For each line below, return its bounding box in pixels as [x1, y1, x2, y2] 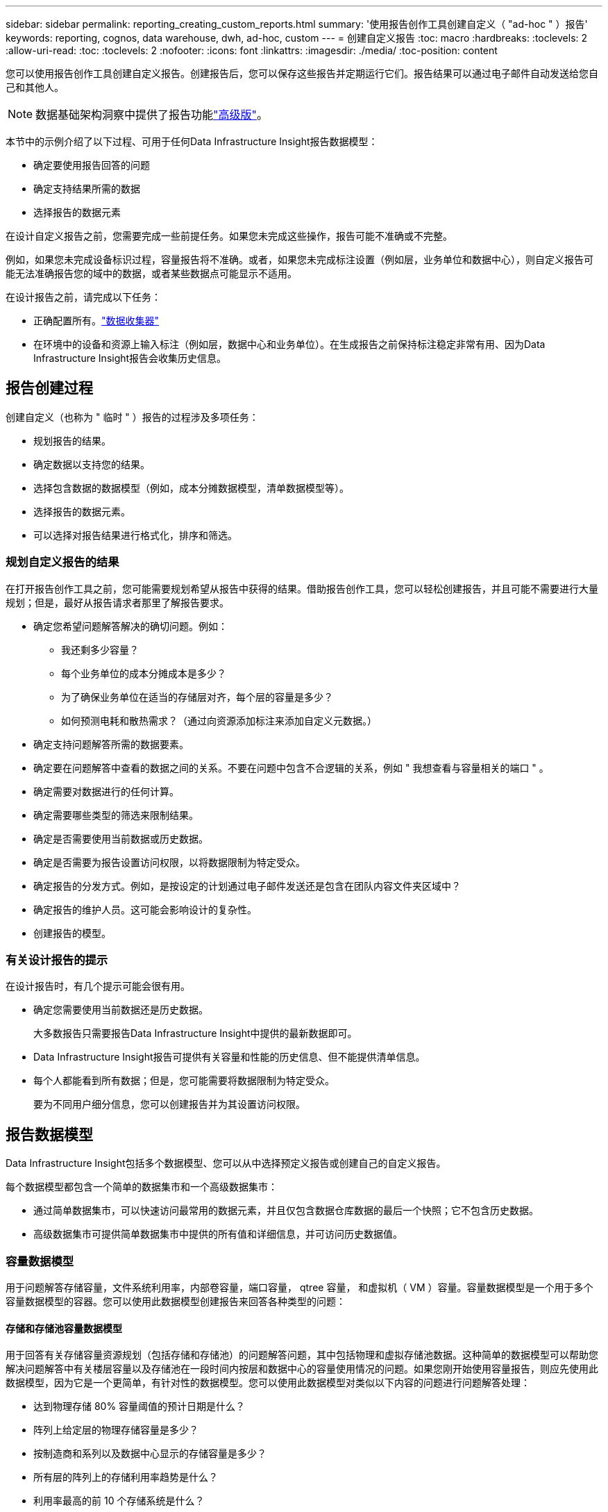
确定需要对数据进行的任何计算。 [33, 785, 179, 797]
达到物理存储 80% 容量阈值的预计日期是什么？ [33, 1400, 246, 1413]
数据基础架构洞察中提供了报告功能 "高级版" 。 [35, 108, 269, 122]
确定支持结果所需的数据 [33, 183, 140, 194]
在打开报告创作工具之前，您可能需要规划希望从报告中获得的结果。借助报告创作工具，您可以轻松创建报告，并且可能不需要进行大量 [6, 582, 598, 595]
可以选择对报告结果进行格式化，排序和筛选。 [33, 529, 237, 541]
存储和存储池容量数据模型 [6, 1322, 122, 1334]
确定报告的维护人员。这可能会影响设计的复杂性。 [33, 903, 257, 915]
